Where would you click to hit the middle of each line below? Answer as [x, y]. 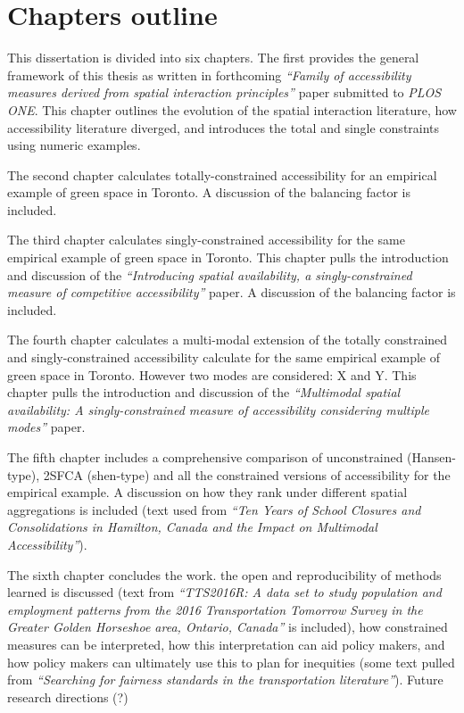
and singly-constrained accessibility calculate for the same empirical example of [224, 357]
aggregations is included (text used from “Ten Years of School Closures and [214, 509]
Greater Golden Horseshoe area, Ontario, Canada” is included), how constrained [228, 627]
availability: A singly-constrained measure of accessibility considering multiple [218, 409]
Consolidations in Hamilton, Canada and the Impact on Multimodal [192, 527]
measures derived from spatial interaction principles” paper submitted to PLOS [224, 92]
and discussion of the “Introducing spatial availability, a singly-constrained [210, 274]
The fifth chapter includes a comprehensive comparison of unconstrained [205, 457]
